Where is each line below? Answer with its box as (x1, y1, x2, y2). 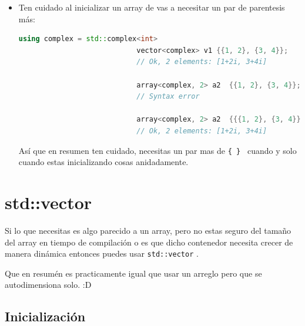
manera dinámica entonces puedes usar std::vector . (5, 247, 199, 260)
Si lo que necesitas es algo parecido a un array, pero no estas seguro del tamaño (5, 224, 291, 236)
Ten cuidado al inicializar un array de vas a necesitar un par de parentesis (18, 1, 285, 13)
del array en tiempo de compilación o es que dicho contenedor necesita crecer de (5, 236, 293, 248)
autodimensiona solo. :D (5, 278, 92, 291)
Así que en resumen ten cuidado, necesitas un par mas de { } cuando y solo (18, 144, 297, 156)
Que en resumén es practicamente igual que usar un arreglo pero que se (5, 267, 262, 279)
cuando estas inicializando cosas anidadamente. (18, 156, 189, 168)
